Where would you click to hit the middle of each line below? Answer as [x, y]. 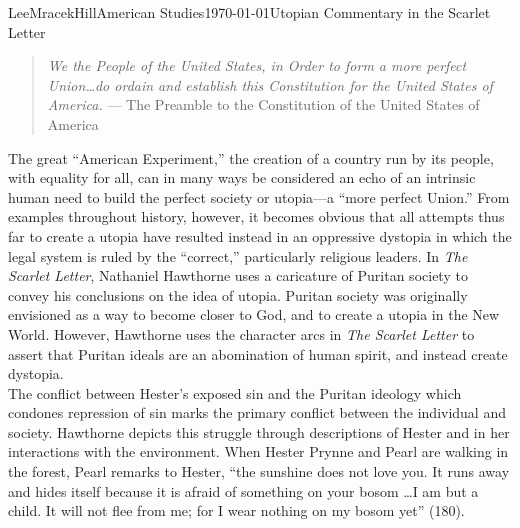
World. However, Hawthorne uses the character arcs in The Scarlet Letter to [241, 333]
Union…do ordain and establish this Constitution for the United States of [270, 84]
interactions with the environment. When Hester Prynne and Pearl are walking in [258, 451]
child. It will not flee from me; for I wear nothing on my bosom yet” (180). [236, 510]
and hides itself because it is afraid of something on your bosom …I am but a [243, 490]
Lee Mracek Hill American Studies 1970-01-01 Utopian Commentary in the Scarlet [249, 12]
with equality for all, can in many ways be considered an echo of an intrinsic [242, 177]
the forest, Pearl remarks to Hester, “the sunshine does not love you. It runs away [259, 471]
